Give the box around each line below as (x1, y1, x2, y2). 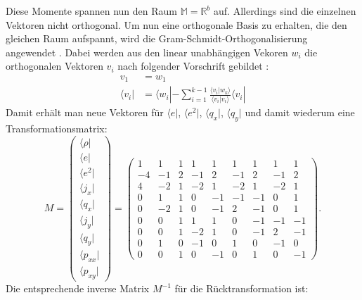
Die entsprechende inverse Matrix (6, 281, 150, 296)
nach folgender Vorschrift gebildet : (117, 58, 269, 73)
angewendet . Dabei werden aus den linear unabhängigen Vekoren (6, 44, 288, 59)
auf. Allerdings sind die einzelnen (214, 4, 356, 18)
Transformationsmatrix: (6, 121, 108, 136)
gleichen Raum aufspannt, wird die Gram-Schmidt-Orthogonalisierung (6, 31, 308, 46)
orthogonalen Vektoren (6, 58, 103, 73)
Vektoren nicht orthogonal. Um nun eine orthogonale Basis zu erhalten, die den (6, 17, 347, 32)
